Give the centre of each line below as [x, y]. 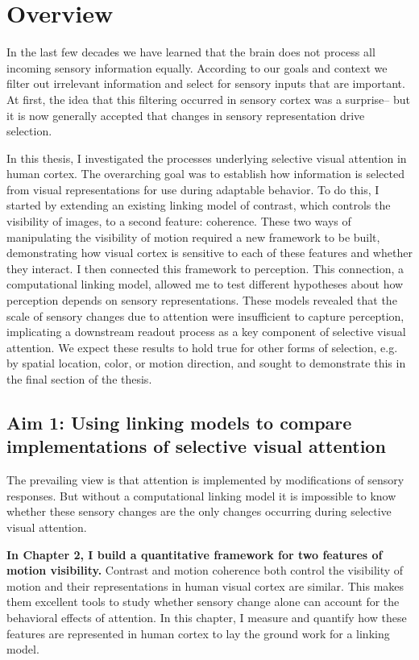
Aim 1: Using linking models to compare [179, 422]
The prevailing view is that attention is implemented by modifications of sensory [205, 480]
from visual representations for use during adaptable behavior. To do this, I [193, 189]
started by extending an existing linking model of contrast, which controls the [199, 205]
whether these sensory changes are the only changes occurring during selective [199, 511]
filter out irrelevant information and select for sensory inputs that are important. [206, 83]
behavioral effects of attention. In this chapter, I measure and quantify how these [207, 617]
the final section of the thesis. [79, 379]
